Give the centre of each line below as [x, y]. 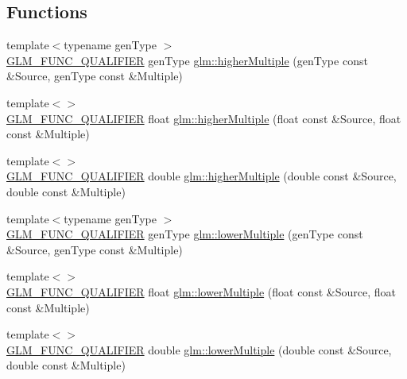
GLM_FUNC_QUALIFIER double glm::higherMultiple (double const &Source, [202, 176]
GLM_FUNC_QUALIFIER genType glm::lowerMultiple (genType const [185, 234]
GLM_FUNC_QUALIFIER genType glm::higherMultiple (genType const [187, 60]
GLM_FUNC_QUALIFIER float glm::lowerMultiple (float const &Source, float [201, 291]
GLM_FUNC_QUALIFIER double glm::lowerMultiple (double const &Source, [199, 349]
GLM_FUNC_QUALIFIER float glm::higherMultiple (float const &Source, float [204, 118]
